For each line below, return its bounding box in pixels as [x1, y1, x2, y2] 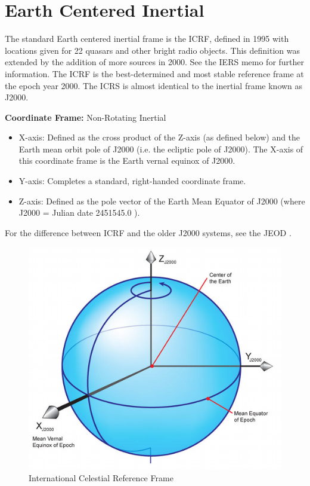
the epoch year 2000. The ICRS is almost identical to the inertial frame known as [5, 79, 303, 91]
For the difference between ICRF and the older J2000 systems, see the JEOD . [5, 226, 292, 239]
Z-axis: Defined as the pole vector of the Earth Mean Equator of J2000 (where [18, 194, 305, 207]
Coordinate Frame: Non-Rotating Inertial [5, 111, 166, 123]
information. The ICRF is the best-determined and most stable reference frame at [5, 67, 304, 80]
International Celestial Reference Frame [29, 471, 173, 484]
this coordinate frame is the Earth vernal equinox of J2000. [18, 154, 235, 167]
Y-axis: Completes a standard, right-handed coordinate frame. [18, 175, 246, 187]
